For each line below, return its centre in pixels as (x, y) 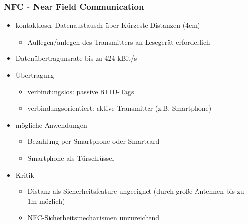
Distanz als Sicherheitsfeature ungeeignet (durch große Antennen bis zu (136, 191)
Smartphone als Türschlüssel (71, 157)
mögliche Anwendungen (51, 124)
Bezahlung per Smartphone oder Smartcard (94, 141)
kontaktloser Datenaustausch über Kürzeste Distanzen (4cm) (108, 25)
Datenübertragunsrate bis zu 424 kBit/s (76, 58)
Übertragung (35, 75)
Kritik (25, 174)
